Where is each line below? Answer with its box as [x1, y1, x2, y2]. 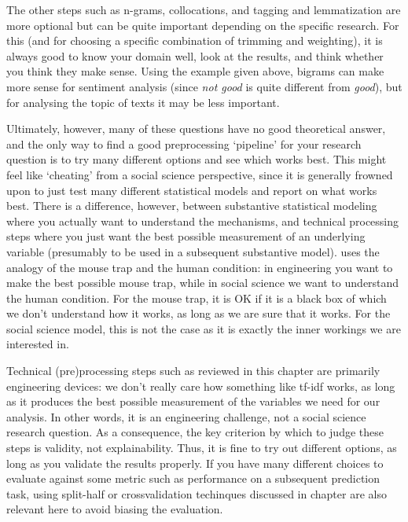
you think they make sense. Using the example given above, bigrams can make [6, 63, 384, 79]
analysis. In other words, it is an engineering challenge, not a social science [6, 408, 366, 425]
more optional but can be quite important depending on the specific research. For [6, 17, 399, 33]
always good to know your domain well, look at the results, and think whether [6, 47, 384, 64]
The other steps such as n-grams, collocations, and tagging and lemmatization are [6, 2, 401, 17]
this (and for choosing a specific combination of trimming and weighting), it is [6, 32, 383, 49]
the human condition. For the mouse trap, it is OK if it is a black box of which [6, 289, 387, 306]
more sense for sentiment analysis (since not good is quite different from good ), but [6, 78, 402, 94]
